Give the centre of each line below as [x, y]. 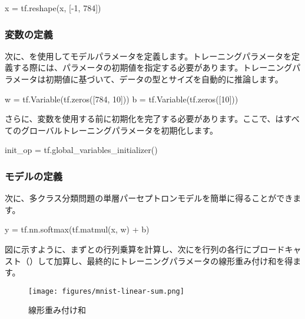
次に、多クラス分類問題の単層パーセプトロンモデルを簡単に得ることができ [149, 198]
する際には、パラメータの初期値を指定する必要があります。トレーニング [152, 67]
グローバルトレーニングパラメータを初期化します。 [120, 130]
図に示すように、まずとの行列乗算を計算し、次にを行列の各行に [128, 249]
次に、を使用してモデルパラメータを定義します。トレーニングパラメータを [148, 56]
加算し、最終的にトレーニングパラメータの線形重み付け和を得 [173, 260]
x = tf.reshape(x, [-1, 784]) [53, 8]
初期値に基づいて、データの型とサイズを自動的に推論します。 [164, 79]
